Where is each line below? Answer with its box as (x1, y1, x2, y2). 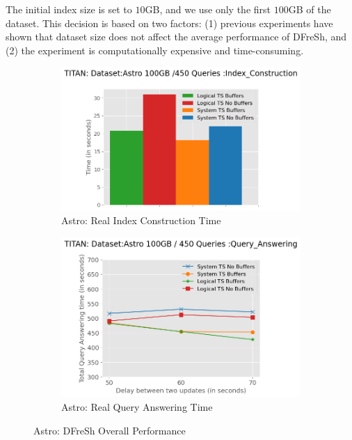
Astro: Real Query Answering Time (61, 400, 213, 414)
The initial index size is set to (6, 2, 132, 16)
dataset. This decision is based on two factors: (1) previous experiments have (6, 15, 333, 30)
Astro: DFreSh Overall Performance (33, 423, 186, 437)
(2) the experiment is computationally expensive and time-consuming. (6, 42, 304, 57)
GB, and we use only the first (145, 2, 271, 16)
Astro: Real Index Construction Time (61, 213, 221, 228)
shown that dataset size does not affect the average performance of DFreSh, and (6, 29, 347, 44)
